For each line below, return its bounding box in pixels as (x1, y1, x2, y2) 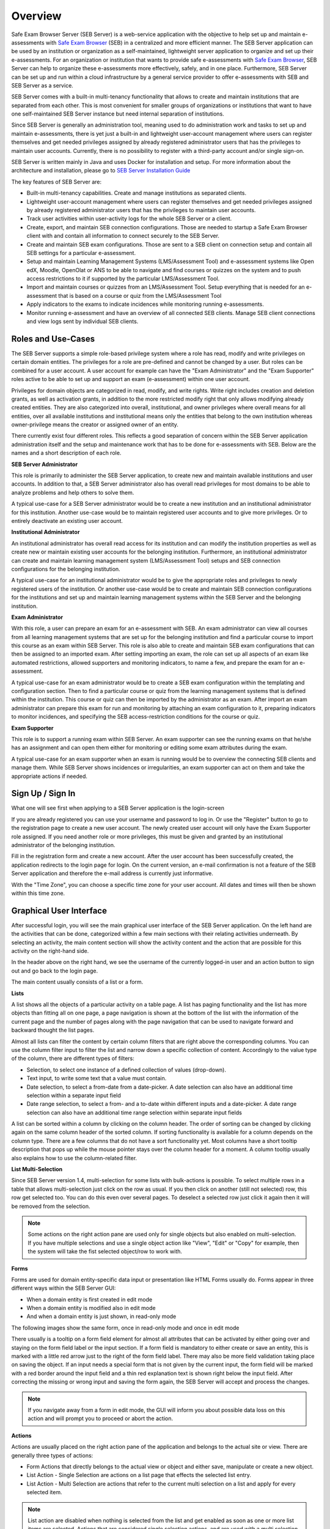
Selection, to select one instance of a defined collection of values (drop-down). (26, 1066, 226, 1073)
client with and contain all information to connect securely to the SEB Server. (26, 232, 220, 240)
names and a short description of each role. (11, 450, 122, 457)
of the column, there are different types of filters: (11, 1055, 134, 1062)
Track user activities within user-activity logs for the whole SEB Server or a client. (26, 215, 232, 223)
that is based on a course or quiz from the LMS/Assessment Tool (58, 292, 222, 299)
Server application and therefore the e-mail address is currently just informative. (11, 870, 214, 877)
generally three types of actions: (11, 1451, 94, 1459)
